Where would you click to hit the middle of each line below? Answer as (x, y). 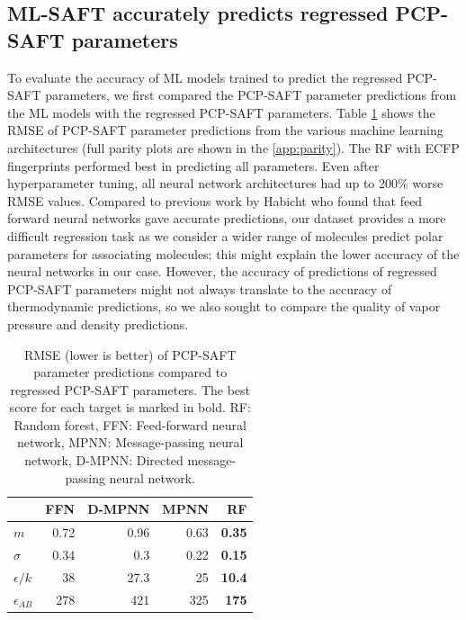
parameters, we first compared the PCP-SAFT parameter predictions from (251, 95)
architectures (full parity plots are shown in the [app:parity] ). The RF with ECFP (233, 147)
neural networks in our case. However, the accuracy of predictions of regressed (222, 271)
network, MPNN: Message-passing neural (130, 442)
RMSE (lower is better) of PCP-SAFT (130, 354)
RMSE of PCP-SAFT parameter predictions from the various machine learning (225, 130)
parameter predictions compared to (130, 372)
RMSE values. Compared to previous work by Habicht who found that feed (215, 200)
